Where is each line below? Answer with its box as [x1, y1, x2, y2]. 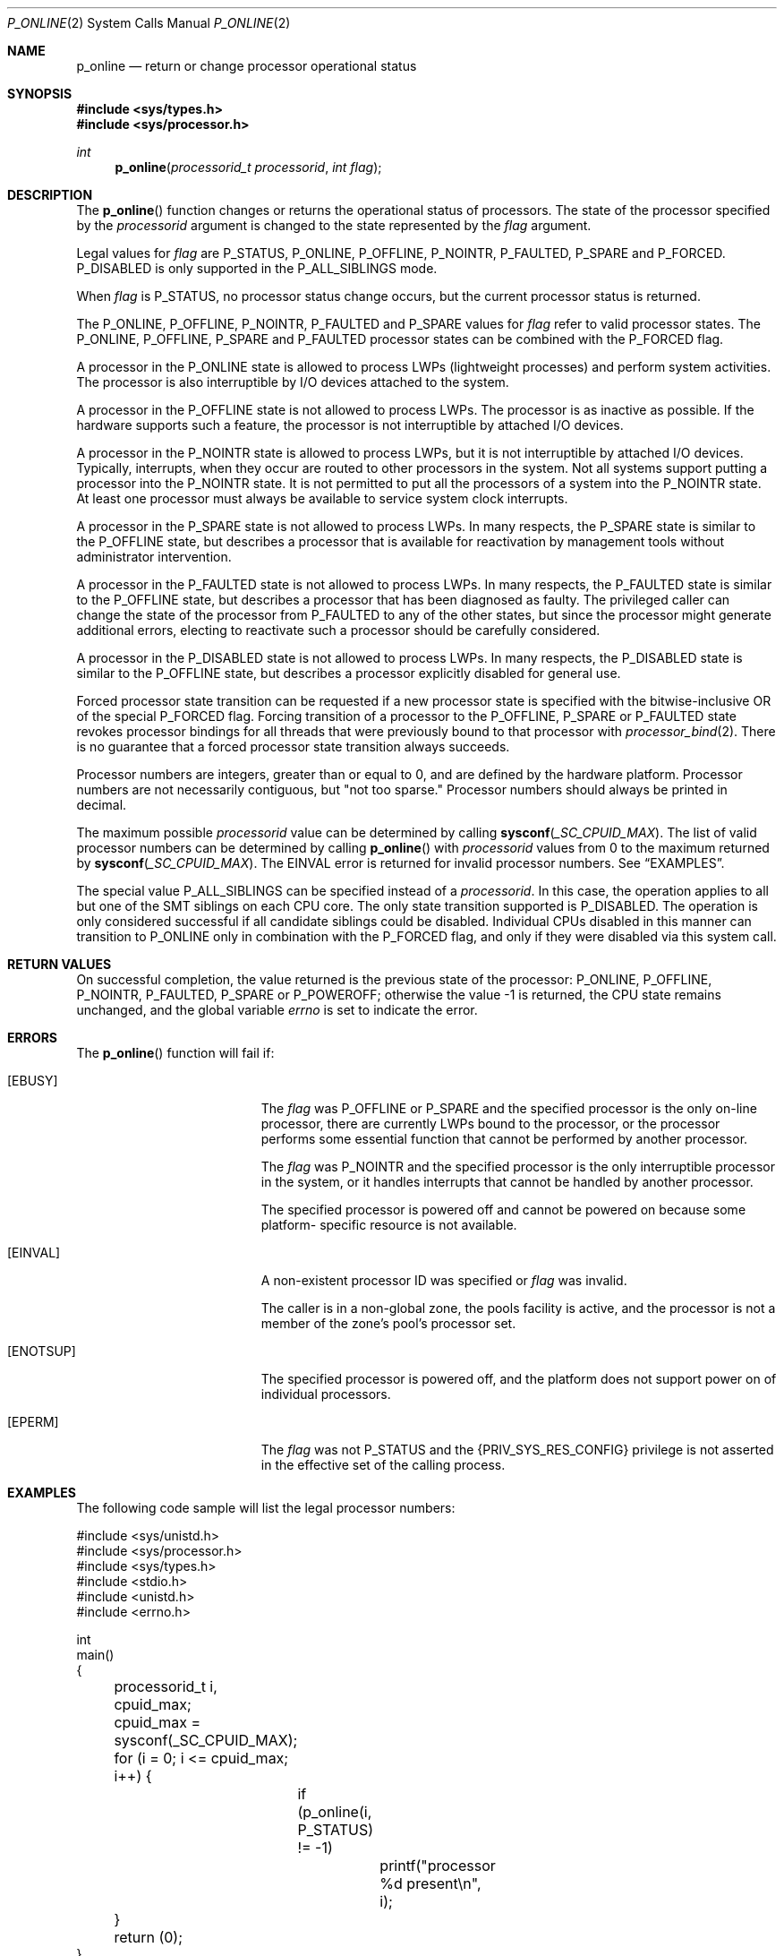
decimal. [76, 797, 127, 812]
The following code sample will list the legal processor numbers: [76, 1500, 456, 1515]
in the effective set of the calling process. [260, 1457, 506, 1472]
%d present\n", [379, 1874, 481, 1892]
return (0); [114, 1928, 183, 1946]
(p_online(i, [297, 1803, 372, 1821]
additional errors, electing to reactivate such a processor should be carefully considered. [76, 622, 601, 638]
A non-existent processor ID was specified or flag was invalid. [260, 1273, 627, 1288]
